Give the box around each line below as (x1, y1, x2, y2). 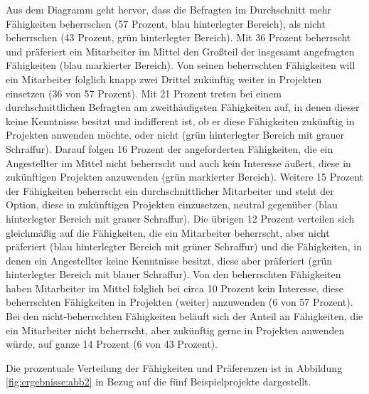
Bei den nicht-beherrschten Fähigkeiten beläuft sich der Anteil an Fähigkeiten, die (6, 309, 363, 324)
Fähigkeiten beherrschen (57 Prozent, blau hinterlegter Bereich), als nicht (6, 16, 326, 31)
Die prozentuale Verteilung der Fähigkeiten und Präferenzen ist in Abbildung (6, 360, 343, 375)
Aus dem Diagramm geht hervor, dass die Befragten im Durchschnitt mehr (6, 2, 332, 16)
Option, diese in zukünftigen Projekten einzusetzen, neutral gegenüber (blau (6, 197, 338, 212)
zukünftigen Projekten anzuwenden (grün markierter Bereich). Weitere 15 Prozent (6, 169, 363, 184)
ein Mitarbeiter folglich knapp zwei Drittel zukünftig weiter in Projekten (6, 71, 322, 86)
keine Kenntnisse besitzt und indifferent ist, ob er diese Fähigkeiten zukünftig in (6, 113, 355, 128)
